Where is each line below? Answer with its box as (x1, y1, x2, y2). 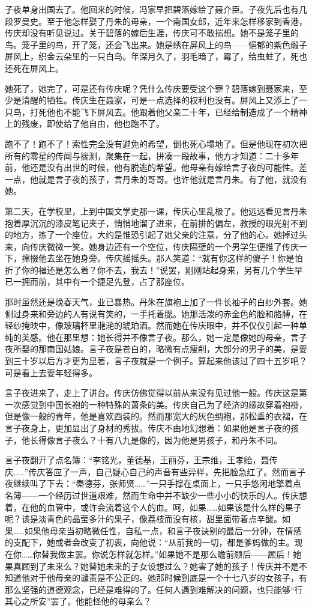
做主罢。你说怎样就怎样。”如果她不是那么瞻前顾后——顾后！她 (58, 547, 302, 560)
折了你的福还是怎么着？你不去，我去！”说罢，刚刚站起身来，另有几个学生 (5, 263, 295, 276)
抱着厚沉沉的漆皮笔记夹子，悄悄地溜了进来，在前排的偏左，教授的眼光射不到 (5, 216, 307, 229)
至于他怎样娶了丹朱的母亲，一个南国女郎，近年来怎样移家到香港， (46, 14, 307, 27)
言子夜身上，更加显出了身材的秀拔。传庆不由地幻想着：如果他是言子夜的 (5, 422, 290, 434)
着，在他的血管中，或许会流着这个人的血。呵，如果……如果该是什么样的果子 (5, 500, 302, 513)
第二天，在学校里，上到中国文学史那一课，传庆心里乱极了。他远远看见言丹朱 (5, 204, 307, 217)
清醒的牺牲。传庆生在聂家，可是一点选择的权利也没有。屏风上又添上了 (21, 94, 299, 106)
